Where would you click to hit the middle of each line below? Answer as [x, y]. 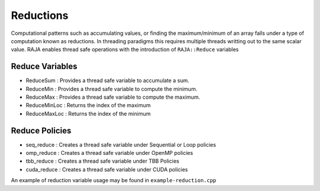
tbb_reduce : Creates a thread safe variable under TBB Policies [103, 161]
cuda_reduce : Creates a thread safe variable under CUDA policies [107, 169]
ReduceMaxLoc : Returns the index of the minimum [88, 114]
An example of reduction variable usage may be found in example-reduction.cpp [113, 180]
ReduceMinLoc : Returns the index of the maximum [88, 105]
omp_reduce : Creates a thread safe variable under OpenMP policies [109, 153]
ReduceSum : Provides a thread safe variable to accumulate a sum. [108, 80]
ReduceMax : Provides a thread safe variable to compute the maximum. [113, 97]
